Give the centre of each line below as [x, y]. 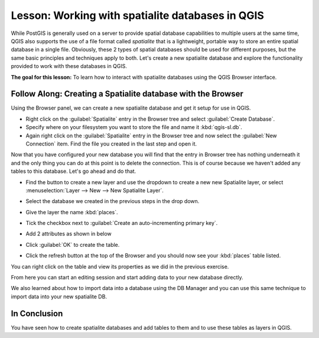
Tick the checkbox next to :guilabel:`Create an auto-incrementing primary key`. [122, 223]
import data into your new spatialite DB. [59, 297]
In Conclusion [37, 313]
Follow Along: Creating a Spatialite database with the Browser [127, 94]
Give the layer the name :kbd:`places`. [72, 212]
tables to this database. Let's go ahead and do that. [74, 171]
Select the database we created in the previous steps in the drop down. [113, 201]
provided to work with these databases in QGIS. [69, 66]
